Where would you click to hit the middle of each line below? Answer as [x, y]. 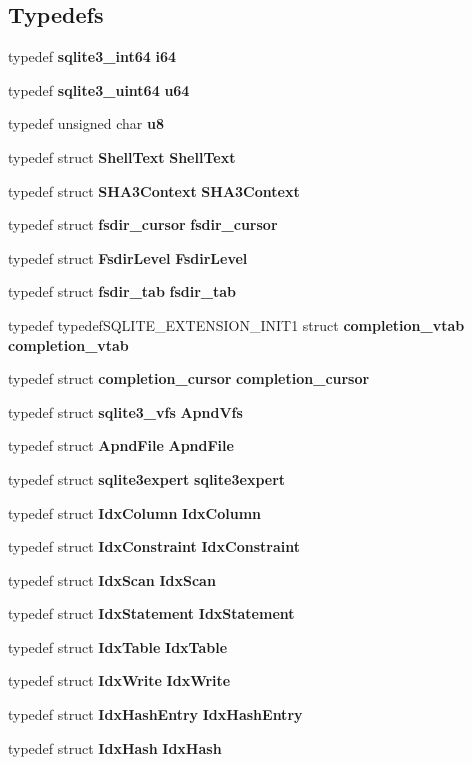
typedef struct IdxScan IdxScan [112, 579]
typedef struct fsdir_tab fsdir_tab [122, 291]
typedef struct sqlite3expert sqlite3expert [147, 478]
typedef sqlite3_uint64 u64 [99, 89]
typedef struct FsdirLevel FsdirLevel [128, 257]
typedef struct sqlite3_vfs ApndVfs [125, 411]
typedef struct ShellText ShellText [122, 156]
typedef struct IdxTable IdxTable [118, 646]
